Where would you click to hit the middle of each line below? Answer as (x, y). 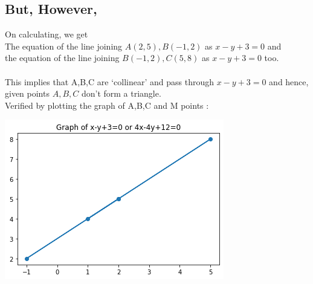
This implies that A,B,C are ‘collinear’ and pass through (109, 81)
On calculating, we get (47, 34)
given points (27, 93)
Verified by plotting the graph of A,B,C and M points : (107, 105)
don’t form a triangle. (121, 93)
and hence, (289, 81)
